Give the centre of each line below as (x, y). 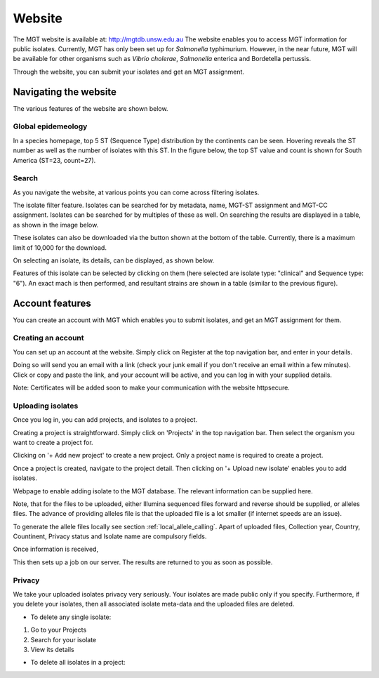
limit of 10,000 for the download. (60, 247)
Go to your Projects (59, 630)
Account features (52, 303)
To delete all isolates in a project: (78, 663)
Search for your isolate (64, 639)
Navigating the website (65, 92)
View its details (52, 649)
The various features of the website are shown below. (91, 108)
